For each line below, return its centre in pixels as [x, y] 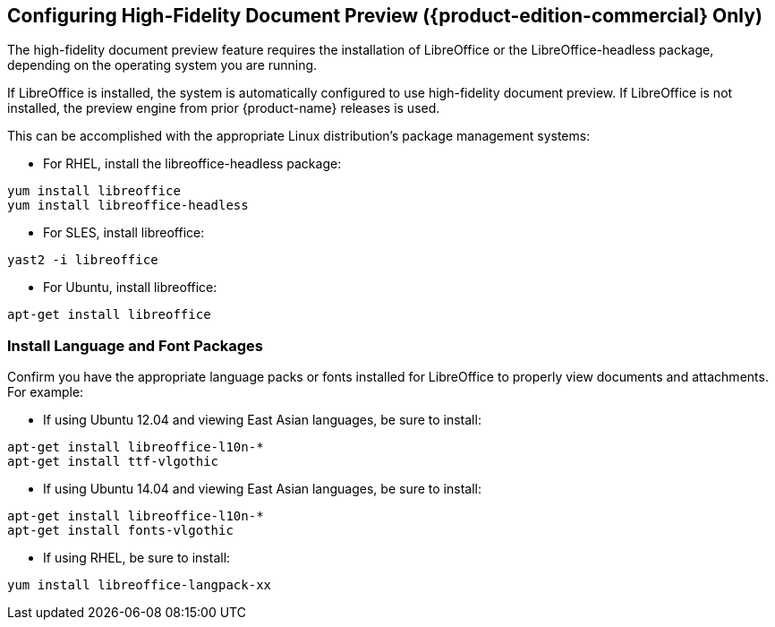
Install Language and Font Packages [135, 345]
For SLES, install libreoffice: [124, 233]
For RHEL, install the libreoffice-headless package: [192, 164]
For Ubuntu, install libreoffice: [130, 288]
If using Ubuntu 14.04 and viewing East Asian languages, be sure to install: [262, 489]
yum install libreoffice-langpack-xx [140, 585]
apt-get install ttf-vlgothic [113, 462]
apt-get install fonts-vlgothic [120, 531]
